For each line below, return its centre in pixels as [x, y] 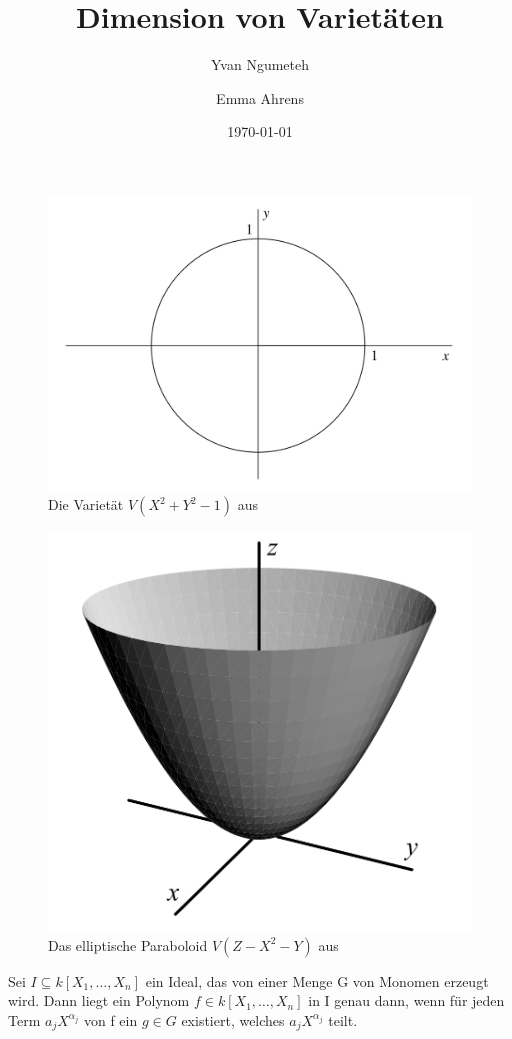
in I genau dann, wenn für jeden [406, 1000]
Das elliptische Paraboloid [128, 944]
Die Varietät [86, 504]
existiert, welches [233, 1019]
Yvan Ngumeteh [260, 64]
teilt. [343, 1019]
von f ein [110, 1019]
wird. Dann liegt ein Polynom [99, 1000]
